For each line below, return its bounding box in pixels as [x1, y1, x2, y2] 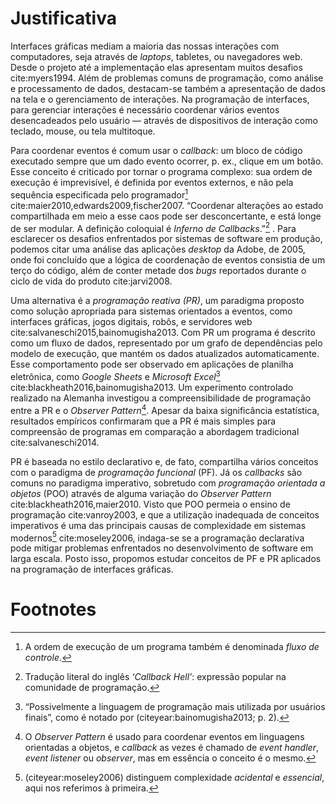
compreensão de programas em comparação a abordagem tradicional [10, 425, 300, 437]
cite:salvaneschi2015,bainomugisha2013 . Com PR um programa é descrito [10, 327, 316, 339]
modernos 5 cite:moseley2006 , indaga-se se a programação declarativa [10, 530, 305, 544]
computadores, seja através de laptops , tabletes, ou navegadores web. [10, 50, 303, 62]
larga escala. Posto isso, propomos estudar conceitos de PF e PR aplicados [10, 553, 322, 565]
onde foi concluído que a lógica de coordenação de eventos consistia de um [10, 254, 326, 266]
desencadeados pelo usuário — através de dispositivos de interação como [10, 114, 318, 126]
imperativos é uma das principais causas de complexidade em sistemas [10, 519, 307, 531]
